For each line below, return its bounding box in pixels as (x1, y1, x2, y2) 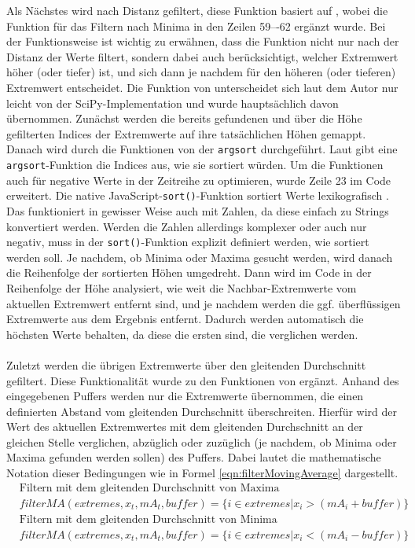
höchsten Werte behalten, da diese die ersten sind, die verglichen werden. (6, 325, 358, 342)
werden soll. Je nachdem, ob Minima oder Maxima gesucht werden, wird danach (6, 248, 393, 265)
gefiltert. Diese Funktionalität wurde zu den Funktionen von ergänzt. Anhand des (6, 372, 399, 388)
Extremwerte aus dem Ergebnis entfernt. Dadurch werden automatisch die (6, 311, 364, 327)
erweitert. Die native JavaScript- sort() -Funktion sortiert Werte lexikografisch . (6, 187, 389, 204)
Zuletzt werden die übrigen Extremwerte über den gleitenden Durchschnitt (6, 356, 366, 373)
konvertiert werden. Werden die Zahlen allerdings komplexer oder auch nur (6, 218, 367, 234)
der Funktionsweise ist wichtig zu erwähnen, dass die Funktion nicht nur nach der (6, 33, 399, 50)
